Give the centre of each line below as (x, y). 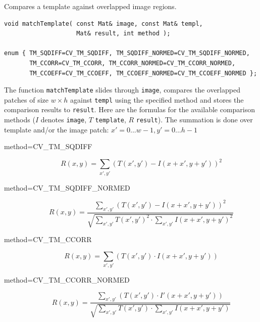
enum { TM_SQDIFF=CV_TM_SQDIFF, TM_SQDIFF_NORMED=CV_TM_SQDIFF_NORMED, (127, 53)
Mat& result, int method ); (123, 34)
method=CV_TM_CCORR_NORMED (67, 280)
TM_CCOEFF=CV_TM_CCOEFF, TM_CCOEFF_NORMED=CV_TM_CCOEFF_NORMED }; (143, 73)
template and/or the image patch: (57, 129)
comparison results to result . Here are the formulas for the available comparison (130, 109)
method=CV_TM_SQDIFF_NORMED (67, 187)
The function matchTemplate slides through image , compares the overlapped (122, 90)
